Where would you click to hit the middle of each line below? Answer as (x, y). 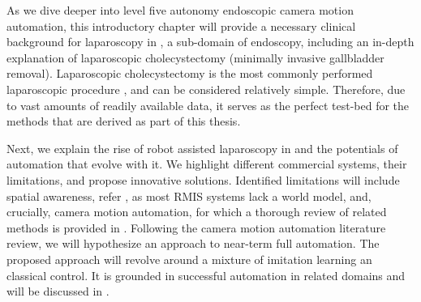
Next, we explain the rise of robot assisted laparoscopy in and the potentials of (202, 148)
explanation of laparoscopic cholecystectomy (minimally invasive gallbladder (195, 57)
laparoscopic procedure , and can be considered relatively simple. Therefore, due (206, 89)
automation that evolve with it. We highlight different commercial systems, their (207, 164)
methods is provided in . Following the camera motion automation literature (196, 227)
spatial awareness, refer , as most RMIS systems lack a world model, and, (189, 196)
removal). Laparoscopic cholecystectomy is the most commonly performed (190, 73)
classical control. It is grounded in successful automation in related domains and (206, 275)
